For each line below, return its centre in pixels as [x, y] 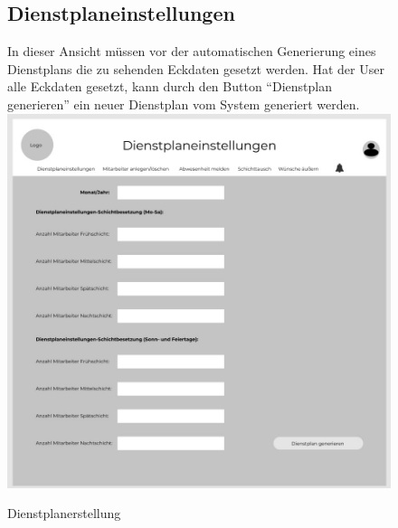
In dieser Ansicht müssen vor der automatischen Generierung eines [192, 51]
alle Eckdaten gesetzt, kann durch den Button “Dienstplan [170, 86]
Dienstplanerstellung [64, 513]
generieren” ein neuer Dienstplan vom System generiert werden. [184, 104]
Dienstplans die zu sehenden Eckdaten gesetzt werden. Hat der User [196, 68]
